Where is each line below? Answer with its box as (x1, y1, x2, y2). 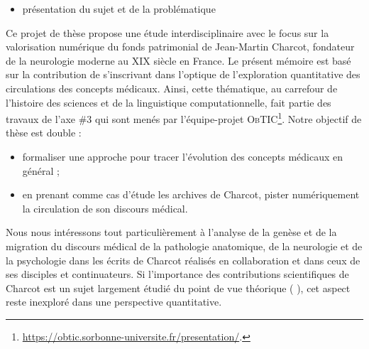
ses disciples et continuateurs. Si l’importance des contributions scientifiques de (6, 267, 349, 281)
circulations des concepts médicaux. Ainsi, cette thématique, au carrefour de (6, 80, 338, 95)
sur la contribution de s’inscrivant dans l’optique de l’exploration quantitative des (6, 67, 360, 82)
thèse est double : (6, 125, 82, 140)
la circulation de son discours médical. (22, 200, 188, 215)
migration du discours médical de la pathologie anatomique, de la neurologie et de (6, 238, 363, 253)
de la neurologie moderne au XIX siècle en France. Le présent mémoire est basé (6, 53, 351, 68)
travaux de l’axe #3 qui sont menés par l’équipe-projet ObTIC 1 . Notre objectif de (6, 109, 362, 126)
